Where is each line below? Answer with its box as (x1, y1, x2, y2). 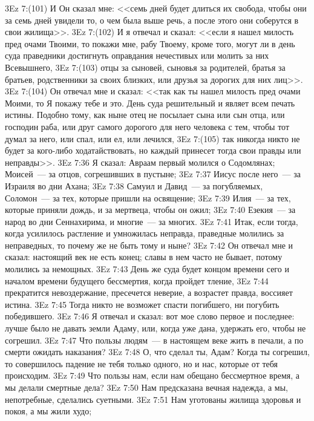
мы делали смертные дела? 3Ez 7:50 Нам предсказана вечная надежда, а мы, (5, 381, 288, 393)
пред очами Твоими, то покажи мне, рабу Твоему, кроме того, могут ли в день (5, 37, 295, 50)
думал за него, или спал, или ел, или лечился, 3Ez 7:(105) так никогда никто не (5, 132, 300, 145)
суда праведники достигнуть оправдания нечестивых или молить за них (5, 49, 269, 62)
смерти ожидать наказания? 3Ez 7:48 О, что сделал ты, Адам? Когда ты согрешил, (5, 345, 310, 358)
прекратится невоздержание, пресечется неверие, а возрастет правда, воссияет (5, 286, 293, 299)
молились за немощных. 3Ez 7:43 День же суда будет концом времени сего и (5, 263, 289, 275)
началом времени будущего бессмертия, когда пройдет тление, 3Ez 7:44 (5, 274, 269, 287)
